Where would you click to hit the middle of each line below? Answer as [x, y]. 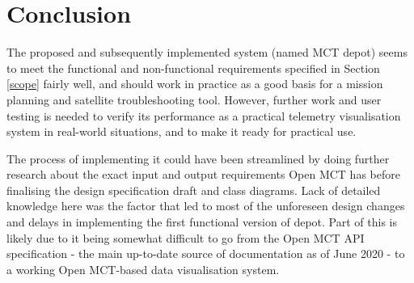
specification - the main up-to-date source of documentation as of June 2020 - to [206, 253]
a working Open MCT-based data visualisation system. [143, 269]
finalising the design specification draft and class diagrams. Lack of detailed [194, 190]
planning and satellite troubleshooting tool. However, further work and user [194, 99]
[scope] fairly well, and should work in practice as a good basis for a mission [195, 84]
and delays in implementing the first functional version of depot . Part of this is [202, 222]
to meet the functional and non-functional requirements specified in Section [193, 68]
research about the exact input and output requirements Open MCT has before [203, 174]
